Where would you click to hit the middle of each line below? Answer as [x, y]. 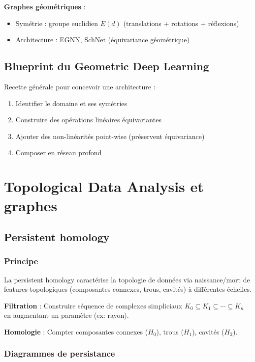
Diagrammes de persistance [60, 353]
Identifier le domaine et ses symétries [71, 103]
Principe [21, 261]
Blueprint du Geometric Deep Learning [107, 66]
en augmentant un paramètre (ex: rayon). [66, 315]
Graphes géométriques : [45, 6]
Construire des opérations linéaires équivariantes [88, 120]
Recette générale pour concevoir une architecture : [80, 86]
